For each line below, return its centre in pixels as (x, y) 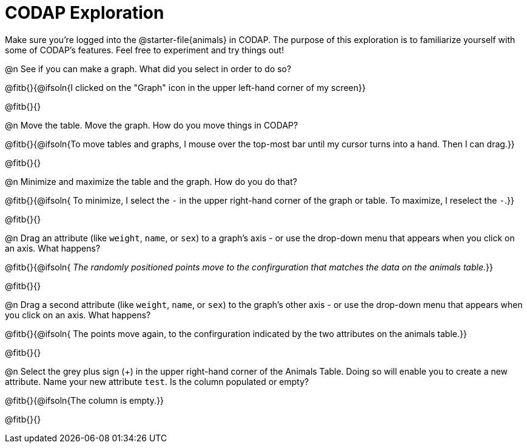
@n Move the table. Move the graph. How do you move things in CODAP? (152, 125)
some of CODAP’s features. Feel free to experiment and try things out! (145, 50)
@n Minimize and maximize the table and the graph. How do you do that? (151, 181)
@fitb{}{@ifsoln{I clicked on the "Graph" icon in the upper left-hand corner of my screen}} (185, 87)
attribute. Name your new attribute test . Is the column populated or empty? (157, 381)
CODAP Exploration (85, 13)
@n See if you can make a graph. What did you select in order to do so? (148, 69)
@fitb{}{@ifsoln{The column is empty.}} (85, 400)
